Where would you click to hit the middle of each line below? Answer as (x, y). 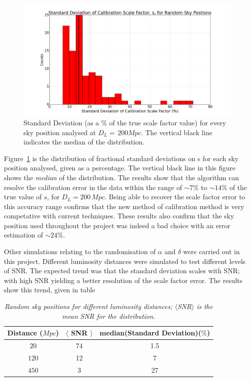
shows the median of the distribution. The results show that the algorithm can (122, 177)
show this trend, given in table (50, 290)
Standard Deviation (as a (61, 122)
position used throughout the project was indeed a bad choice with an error (117, 225)
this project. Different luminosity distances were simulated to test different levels (125, 261)
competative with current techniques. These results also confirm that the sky (119, 216)
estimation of (23, 235)
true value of (23, 197)
